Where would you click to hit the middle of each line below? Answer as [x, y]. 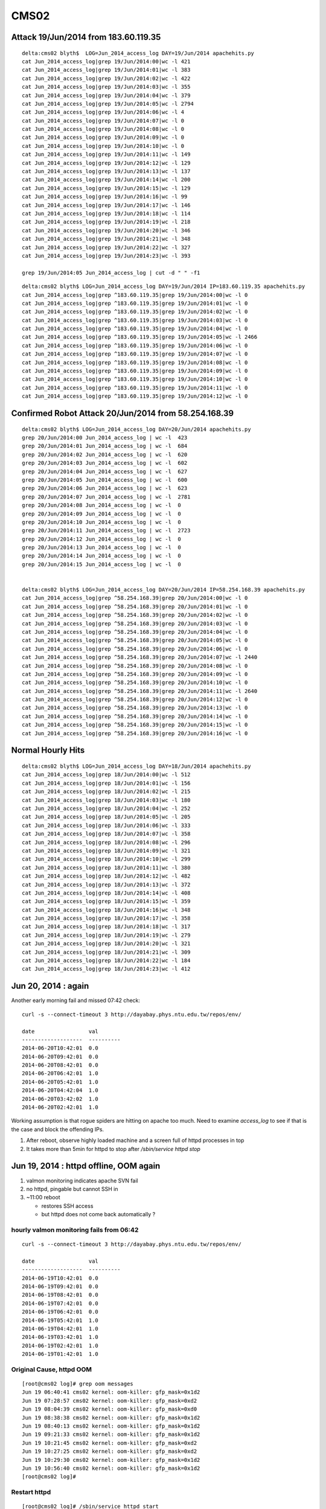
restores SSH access [67, 1206]
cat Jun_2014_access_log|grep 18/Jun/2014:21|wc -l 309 [106, 952]
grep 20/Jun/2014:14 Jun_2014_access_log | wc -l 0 [101, 556]
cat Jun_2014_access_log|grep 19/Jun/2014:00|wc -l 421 [106, 61]
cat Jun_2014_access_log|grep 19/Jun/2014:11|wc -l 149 [106, 155]
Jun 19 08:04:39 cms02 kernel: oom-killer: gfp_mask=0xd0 [110, 1409]
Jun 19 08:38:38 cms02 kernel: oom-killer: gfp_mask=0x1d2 [111, 1418]
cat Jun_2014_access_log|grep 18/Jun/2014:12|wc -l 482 [106, 876]
